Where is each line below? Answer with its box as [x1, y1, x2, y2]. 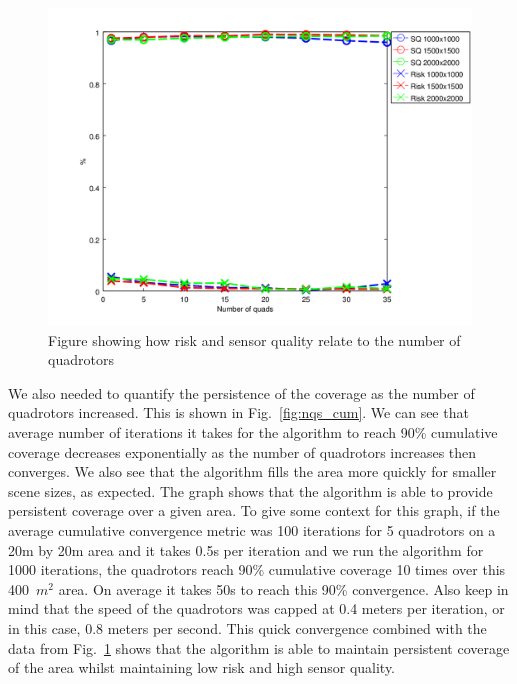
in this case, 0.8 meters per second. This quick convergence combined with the [8, 617, 487, 638]
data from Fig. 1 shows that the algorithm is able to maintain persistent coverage [8, 637, 510, 658]
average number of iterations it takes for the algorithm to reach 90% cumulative [8, 421, 498, 442]
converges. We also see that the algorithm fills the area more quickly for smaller [8, 461, 497, 482]
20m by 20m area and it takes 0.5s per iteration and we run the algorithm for [8, 539, 484, 560]
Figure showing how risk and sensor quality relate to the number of [48, 329, 461, 350]
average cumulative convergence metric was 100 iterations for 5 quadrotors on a [8, 519, 496, 540]
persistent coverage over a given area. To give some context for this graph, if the [8, 500, 500, 521]
